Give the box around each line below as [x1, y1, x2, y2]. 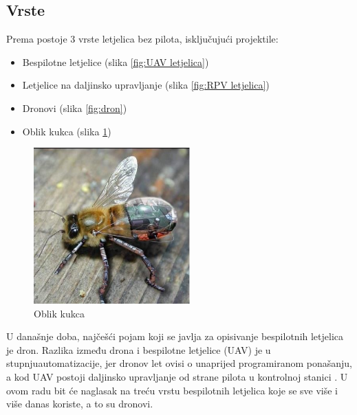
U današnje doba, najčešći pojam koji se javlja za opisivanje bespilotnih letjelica [6, 329, 344, 344]
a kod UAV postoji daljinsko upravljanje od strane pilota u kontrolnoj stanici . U [6, 369, 348, 383]
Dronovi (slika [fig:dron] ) [22, 100, 127, 115]
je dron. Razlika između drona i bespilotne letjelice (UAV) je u [6, 342, 271, 357]
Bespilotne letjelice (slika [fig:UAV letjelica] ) [22, 54, 209, 69]
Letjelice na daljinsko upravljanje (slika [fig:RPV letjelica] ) [22, 78, 270, 92]
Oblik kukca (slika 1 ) [22, 124, 111, 138]
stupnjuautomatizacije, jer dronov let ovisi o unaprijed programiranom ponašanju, [6, 356, 353, 370]
